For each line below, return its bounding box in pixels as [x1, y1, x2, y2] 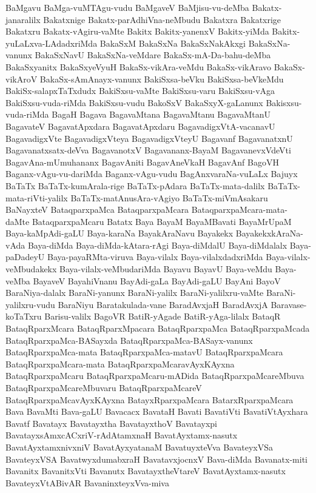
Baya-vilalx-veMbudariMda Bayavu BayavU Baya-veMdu [59, 263, 272, 275]
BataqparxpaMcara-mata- [191, 203, 287, 216]
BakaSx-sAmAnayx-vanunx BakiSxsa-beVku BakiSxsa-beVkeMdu [39, 72, 284, 85]
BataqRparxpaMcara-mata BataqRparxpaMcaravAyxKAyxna [5, 357, 235, 370]
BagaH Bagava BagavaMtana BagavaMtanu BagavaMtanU [52, 108, 271, 121]
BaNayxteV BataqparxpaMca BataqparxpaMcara [5, 203, 189, 216]
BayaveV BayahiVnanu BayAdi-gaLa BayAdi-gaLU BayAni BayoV [33, 274, 281, 287]
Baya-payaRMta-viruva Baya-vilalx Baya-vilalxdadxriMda [47, 250, 263, 263]
